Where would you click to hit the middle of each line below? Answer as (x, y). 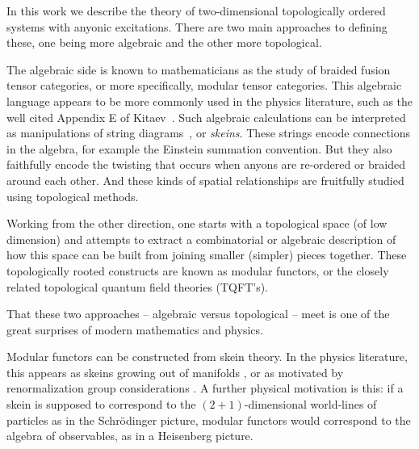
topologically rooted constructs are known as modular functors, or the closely (198, 270)
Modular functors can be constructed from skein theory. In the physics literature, (207, 357)
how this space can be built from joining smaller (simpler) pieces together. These (207, 255)
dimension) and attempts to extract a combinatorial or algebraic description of (201, 239)
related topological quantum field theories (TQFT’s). (138, 286)
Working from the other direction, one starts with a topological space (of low (197, 223)
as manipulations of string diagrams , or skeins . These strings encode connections (209, 133)
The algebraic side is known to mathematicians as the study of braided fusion (199, 69)
